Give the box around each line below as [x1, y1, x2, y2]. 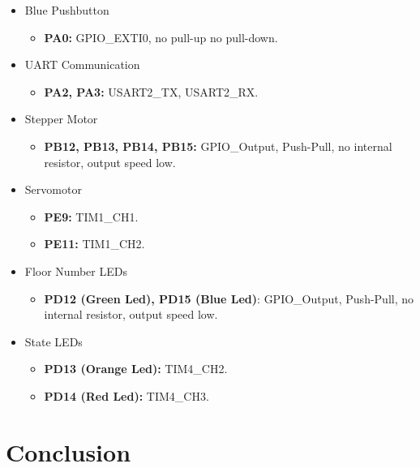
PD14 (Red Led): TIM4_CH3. [44, 387, 209, 404]
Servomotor [24, 181, 82, 198]
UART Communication [24, 56, 140, 73]
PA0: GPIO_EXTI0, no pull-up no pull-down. [44, 28, 278, 45]
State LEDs [24, 333, 83, 350]
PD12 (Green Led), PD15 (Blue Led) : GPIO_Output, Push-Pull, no [44, 290, 414, 307]
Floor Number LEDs [24, 262, 127, 279]
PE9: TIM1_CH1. [44, 208, 139, 225]
